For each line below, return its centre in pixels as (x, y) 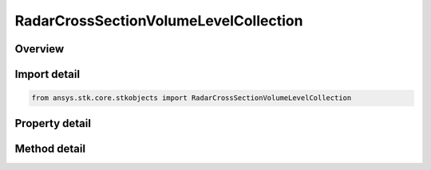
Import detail (47, 74)
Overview (40, 49)
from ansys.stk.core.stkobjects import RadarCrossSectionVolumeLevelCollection (192, 98)
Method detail (50, 148)
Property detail (53, 123)
